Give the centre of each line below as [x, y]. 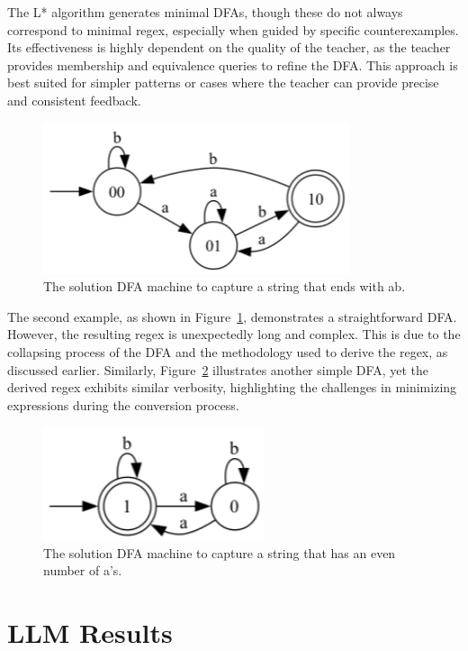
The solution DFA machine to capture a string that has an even [220, 552]
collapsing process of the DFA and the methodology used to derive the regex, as [228, 352]
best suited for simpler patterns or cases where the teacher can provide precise [223, 83]
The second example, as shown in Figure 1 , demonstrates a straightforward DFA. [232, 316]
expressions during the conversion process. [123, 404]
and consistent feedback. [74, 100]
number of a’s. [83, 570]
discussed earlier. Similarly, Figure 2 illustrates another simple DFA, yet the [218, 369]
